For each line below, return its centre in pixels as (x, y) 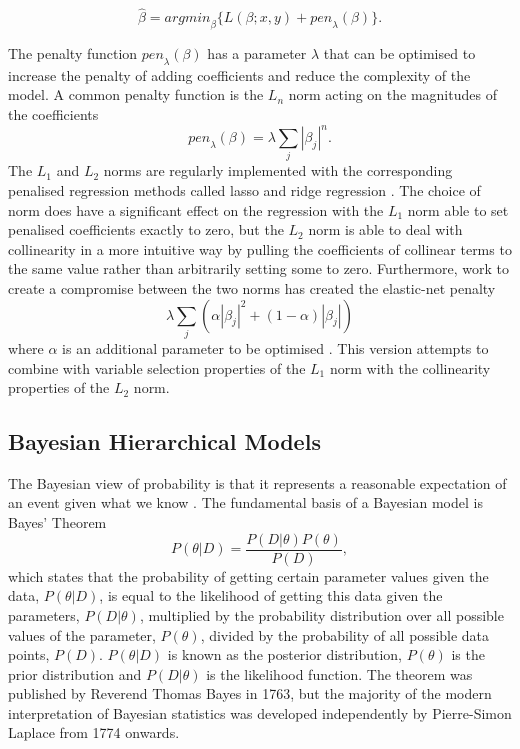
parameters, (44, 614)
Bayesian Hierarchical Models (164, 441)
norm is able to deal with (385, 229)
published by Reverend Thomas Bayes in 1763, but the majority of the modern (250, 693)
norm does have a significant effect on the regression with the (196, 209)
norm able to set (458, 209)
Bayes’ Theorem (57, 522)
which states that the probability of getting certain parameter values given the (248, 575)
